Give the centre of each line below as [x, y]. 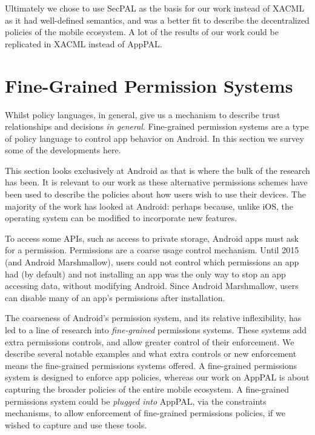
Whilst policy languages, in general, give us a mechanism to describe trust [143, 114]
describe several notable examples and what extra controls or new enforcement [151, 354]
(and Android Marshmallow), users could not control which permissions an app [152, 262]
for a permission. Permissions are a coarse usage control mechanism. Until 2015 [152, 250]
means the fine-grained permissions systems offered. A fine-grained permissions [151, 365]
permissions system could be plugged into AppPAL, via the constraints [136, 401]
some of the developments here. [63, 150]
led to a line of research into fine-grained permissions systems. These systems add [156, 330]
